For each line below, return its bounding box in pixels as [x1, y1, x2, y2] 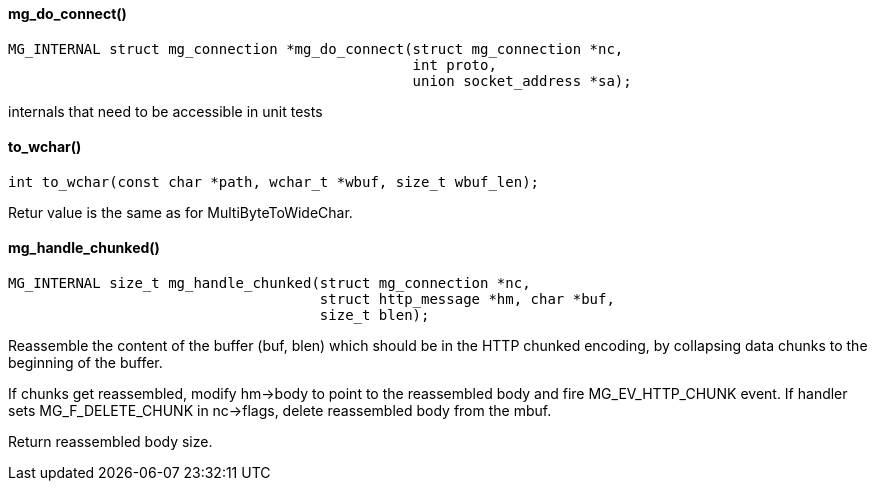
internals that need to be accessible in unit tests [8, 102, 323, 120]
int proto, [412, 56, 497, 73]
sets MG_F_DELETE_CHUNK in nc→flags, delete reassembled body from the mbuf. [8, 402, 552, 420]
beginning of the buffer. [8, 354, 163, 372]
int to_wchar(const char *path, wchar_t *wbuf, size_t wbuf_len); [8, 173, 540, 190]
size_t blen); [319, 307, 430, 324]
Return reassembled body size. [8, 433, 213, 451]
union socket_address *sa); [412, 72, 632, 89]
